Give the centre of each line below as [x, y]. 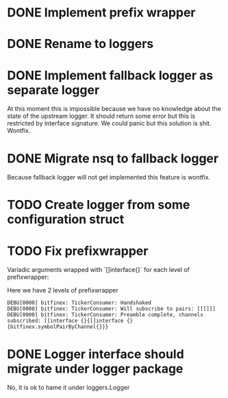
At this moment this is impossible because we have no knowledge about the [114, 109]
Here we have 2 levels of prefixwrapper [63, 290]
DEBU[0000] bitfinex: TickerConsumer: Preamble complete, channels [105, 315]
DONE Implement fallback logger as [110, 75]
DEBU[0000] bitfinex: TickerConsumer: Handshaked [79, 303]
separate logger [53, 90]
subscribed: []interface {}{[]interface [66, 321]
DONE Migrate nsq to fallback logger [113, 158]
